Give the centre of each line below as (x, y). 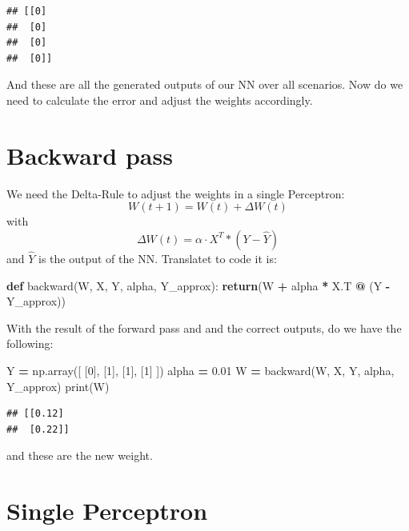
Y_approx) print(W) (58, 386)
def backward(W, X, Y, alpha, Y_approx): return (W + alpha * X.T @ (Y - (198, 285)
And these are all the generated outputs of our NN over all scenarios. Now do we (205, 84)
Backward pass (90, 155)
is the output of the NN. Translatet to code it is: (158, 259)
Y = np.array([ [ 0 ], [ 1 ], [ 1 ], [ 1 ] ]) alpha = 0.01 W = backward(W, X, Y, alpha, (200, 371)
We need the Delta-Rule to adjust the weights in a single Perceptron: (176, 193)
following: (30, 343)
